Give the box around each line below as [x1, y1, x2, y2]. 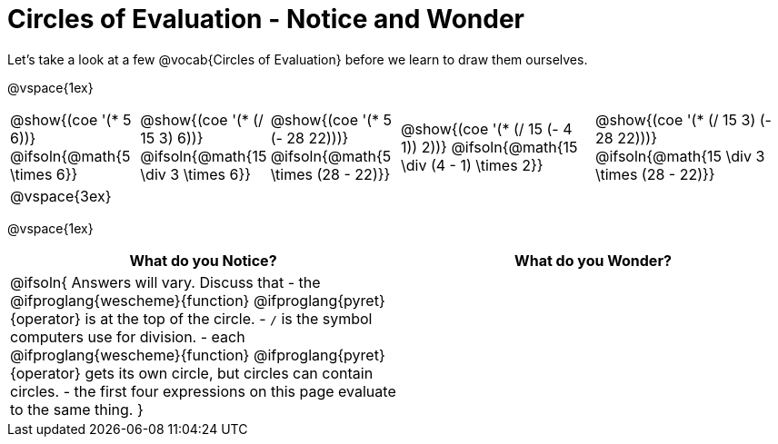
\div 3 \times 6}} [140, 164, 252, 183]
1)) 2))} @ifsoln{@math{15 [400, 137, 578, 156]
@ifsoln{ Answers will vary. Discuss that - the [10, 272, 321, 291]
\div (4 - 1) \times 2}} [400, 155, 544, 174]
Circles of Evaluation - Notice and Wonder [7, 4, 524, 35]
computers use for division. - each [10, 327, 245, 346]
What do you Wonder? [514, 251, 672, 270]
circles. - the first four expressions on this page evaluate [10, 381, 396, 400]
